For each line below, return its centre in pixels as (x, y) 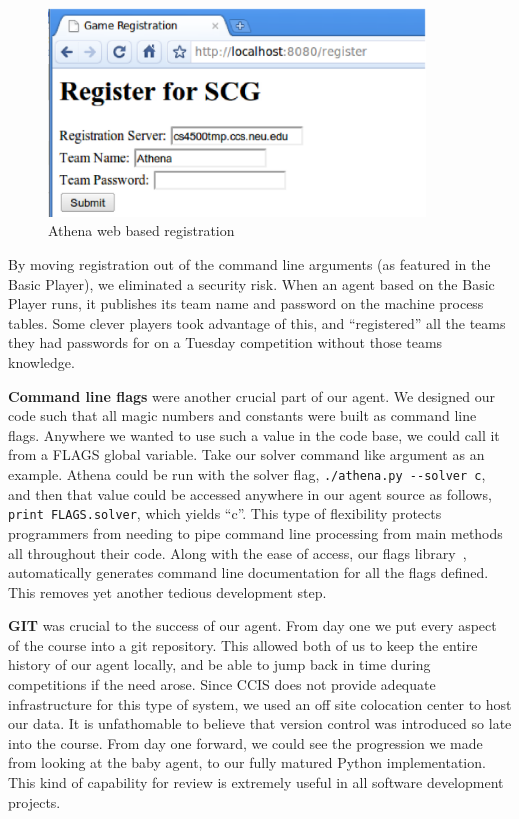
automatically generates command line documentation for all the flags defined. (248, 572)
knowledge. (41, 362)
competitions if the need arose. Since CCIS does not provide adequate (222, 684)
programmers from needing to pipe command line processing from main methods (255, 532)
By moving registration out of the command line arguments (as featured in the (249, 264)
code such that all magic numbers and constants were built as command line (242, 415)
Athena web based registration (141, 230)
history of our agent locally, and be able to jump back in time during (219, 664)
